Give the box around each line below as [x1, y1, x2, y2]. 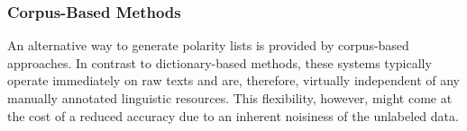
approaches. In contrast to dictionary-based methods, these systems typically [7, 53, 432, 72]
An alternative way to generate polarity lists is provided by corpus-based [7, 36, 409, 55]
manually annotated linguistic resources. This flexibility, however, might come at [7, 89, 453, 107]
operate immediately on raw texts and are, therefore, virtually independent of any [7, 71, 461, 90]
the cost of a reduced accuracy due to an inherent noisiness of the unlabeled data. [7, 106, 459, 125]
